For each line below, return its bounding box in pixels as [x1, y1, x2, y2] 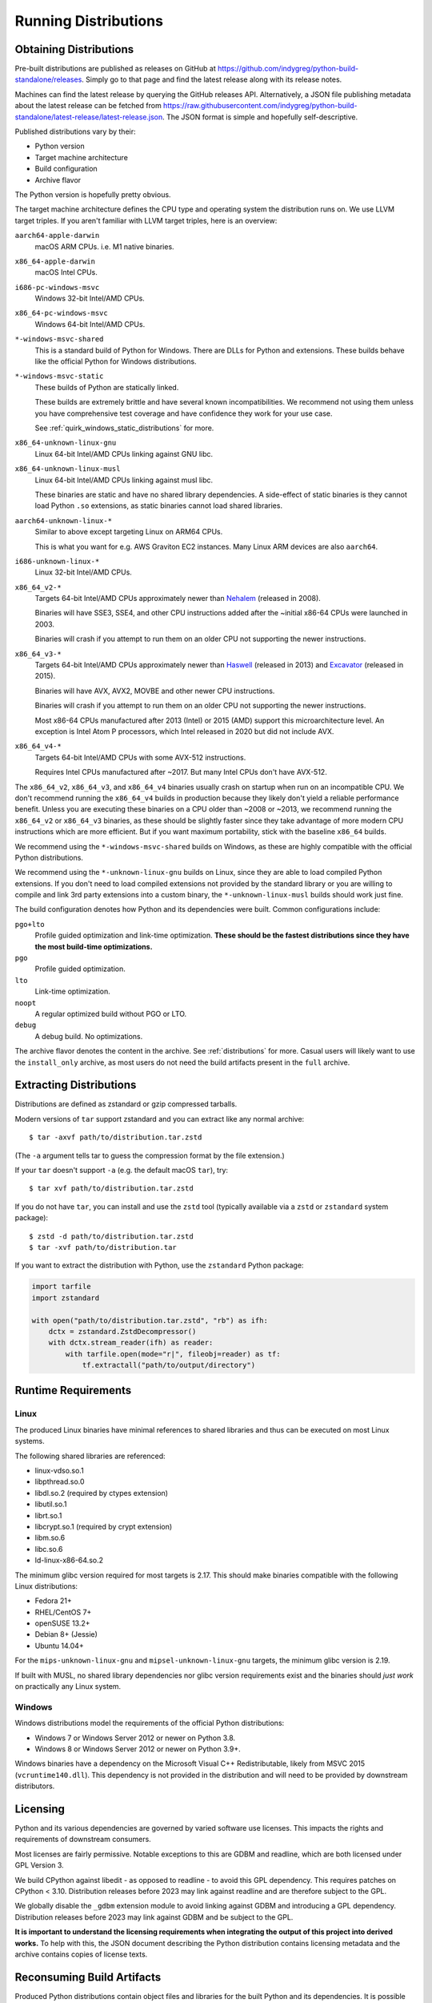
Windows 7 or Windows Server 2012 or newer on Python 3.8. [34, 1733, 236, 1743]
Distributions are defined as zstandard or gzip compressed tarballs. [14, 1099, 238, 1109]
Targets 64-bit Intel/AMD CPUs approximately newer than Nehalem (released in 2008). [34, 594, 322, 603]
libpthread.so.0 [34, 1477, 85, 1486]
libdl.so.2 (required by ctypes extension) [34, 1488, 168, 1497]
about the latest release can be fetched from [14, 101, 162, 111]
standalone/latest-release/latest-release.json [14, 112, 163, 122]
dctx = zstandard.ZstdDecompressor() [48, 1327, 197, 1336]
